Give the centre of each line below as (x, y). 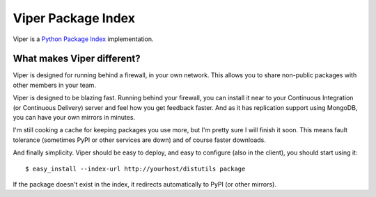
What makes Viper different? (77, 59)
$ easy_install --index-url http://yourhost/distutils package (135, 168)
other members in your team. (55, 85)
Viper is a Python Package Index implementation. (83, 39)
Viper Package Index (74, 18)
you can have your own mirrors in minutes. (74, 118)
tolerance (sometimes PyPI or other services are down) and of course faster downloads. (139, 140)
